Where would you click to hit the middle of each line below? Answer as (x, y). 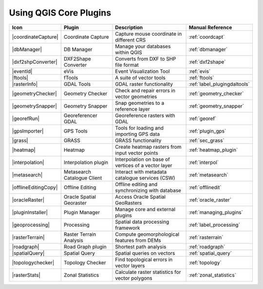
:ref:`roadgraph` (207, 247)
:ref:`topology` (205, 262)
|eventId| (22, 71)
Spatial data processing (142, 222)
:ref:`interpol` (204, 162)
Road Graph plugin (85, 247)
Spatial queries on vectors (145, 253)
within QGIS (129, 52)
